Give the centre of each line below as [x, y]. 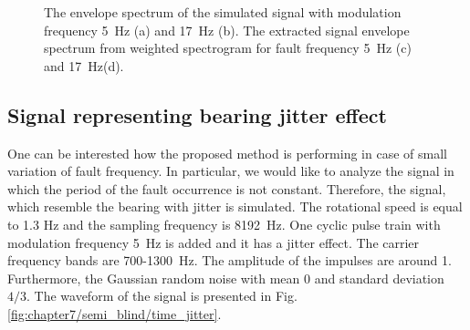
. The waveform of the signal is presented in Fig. [162, 296]
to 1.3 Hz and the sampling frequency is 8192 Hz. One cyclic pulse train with [224, 224]
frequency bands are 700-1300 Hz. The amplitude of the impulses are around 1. [230, 260]
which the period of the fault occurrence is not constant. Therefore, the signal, [227, 188]
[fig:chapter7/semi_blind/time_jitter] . [115, 313]
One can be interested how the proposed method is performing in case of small [227, 153]
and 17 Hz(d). [84, 65]
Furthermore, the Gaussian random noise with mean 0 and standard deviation [226, 278]
